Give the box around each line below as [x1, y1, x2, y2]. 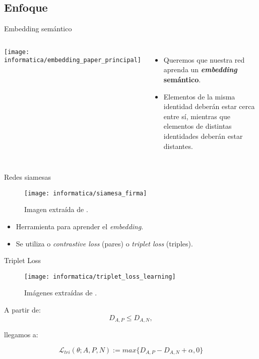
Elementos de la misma [163, 91, 235, 101]
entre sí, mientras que [163, 111, 230, 121]
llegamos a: [4, 329, 38, 340]
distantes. [163, 140, 193, 151]
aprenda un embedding [163, 64, 237, 75]
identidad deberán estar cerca [163, 101, 255, 112]
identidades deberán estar [163, 130, 243, 141]
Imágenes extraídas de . [24, 287, 97, 298]
